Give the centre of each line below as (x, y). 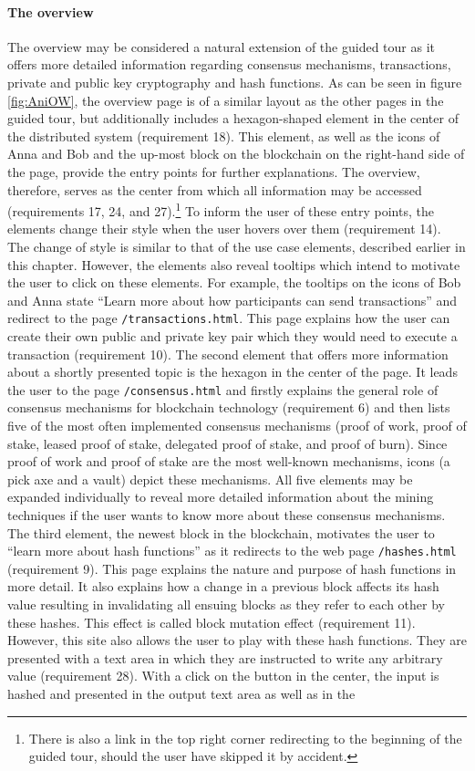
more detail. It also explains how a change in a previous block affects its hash (223, 586)
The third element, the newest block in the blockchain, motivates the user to (221, 532)
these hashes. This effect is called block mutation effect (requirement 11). (212, 622)
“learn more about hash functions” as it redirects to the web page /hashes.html (232, 551)
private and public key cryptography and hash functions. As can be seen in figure (235, 82)
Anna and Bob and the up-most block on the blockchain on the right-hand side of (236, 154)
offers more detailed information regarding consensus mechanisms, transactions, (229, 64)
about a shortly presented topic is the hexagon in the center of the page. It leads (232, 372)
